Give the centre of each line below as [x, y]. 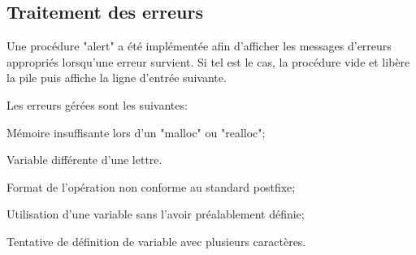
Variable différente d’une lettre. [84, 160]
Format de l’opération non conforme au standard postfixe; [151, 186]
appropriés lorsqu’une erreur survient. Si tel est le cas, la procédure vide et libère [208, 61]
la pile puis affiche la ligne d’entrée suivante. [117, 78]
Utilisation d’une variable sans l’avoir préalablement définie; [156, 214]
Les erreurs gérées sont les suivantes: [97, 104]
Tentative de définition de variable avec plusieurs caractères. [156, 241]
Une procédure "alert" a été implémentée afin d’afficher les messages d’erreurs [199, 46]
